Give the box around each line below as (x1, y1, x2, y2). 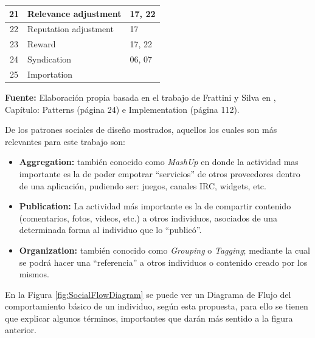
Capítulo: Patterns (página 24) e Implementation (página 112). (5, 103, 240, 115)
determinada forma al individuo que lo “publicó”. (19, 223, 202, 236)
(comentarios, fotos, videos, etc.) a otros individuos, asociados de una (19, 211, 277, 224)
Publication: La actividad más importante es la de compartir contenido (19, 200, 291, 212)
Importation (27, 67, 73, 80)
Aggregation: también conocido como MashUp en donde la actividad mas (19, 155, 299, 168)
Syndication (27, 53, 72, 66)
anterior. (5, 323, 36, 336)
